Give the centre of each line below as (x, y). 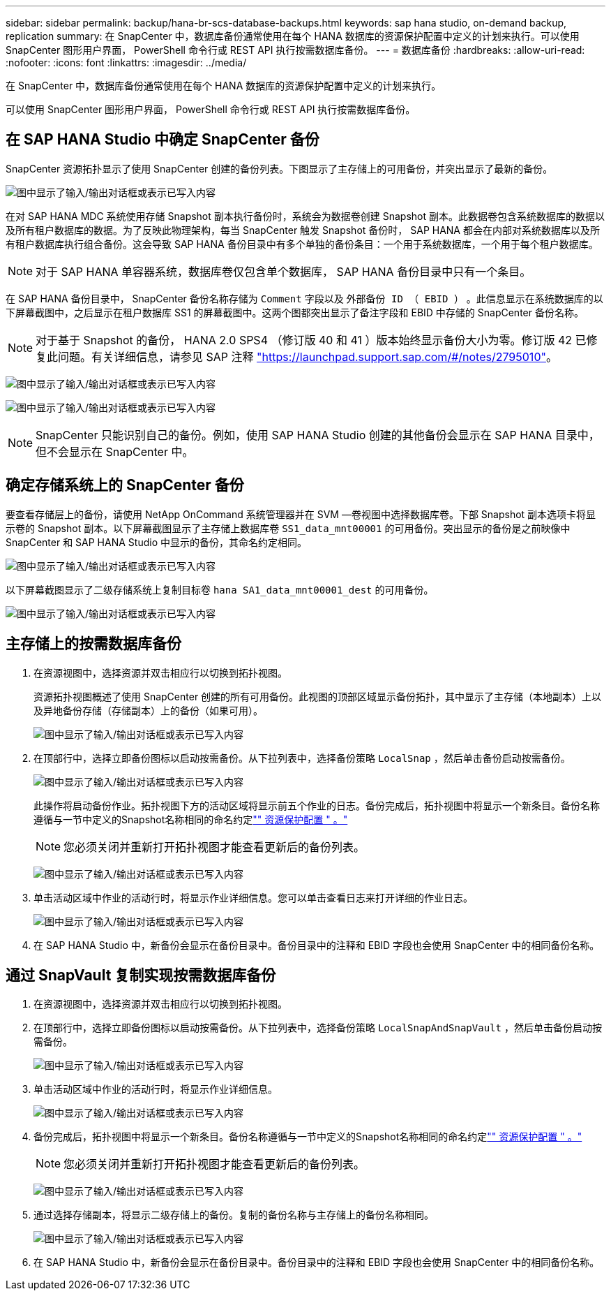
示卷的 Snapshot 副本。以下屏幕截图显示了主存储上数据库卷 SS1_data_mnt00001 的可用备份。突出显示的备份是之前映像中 (288, 528)
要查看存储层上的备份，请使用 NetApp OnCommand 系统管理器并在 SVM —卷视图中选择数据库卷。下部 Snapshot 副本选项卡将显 (301, 514)
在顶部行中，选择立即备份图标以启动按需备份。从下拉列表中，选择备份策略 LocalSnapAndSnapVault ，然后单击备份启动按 (318, 1028)
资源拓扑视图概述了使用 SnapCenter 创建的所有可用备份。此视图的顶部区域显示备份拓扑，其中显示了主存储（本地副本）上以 (318, 696)
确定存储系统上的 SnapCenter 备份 (125, 485)
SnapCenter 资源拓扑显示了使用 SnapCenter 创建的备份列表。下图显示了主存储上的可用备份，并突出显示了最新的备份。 (279, 168)
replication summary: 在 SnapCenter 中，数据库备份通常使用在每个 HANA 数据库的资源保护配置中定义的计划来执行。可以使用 (293, 36)
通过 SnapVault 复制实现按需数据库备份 (141, 975)
